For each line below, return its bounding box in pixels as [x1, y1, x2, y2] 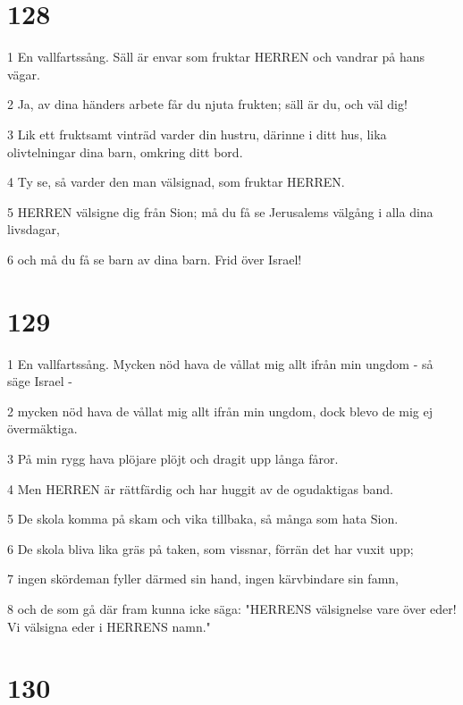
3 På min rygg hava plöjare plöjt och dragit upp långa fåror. [7, 449, 339, 467]
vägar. [7, 64, 40, 83]
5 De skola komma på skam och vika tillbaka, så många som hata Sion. [7, 509, 399, 528]
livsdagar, [7, 220, 60, 239]
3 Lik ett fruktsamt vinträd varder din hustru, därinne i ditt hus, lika [7, 124, 387, 143]
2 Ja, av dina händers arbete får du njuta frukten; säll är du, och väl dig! [7, 95, 408, 113]
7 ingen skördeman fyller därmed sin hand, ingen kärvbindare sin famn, [7, 569, 399, 588]
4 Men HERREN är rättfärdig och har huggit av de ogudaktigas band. [7, 479, 393, 498]
